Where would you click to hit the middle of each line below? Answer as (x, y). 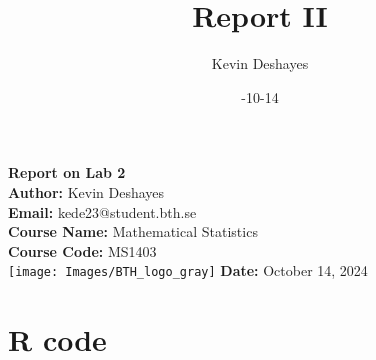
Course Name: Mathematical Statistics (133, 231)
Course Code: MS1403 (82, 250)
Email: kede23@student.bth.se (102, 211)
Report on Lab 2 (67, 172)
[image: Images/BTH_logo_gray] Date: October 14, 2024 (188, 270)
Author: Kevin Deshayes (86, 191)
